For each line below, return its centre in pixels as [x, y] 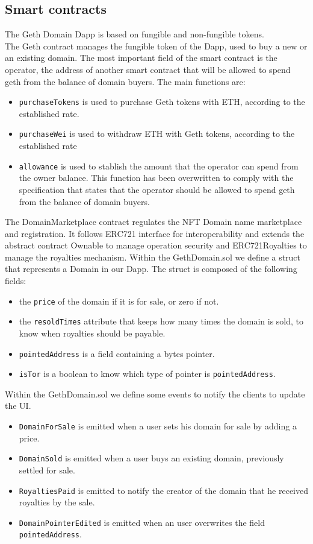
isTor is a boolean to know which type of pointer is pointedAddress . [147, 374]
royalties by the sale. [57, 502]
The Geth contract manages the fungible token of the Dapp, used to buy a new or [156, 46]
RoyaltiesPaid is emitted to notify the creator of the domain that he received [163, 490]
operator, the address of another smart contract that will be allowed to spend [148, 69]
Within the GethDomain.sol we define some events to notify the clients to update [155, 394]
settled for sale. [47, 470]
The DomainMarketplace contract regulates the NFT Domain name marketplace [153, 222]
